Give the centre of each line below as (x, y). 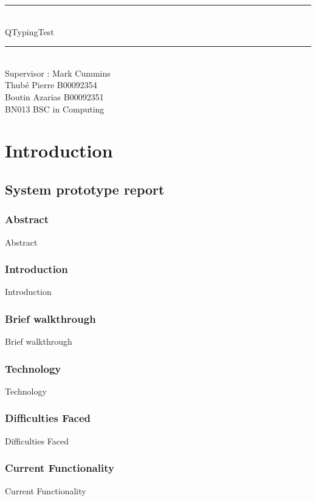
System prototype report (85, 189)
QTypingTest (29, 31)
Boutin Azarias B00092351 (54, 96)
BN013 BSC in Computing (55, 109)
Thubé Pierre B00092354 (51, 85)
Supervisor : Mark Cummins (58, 73)
